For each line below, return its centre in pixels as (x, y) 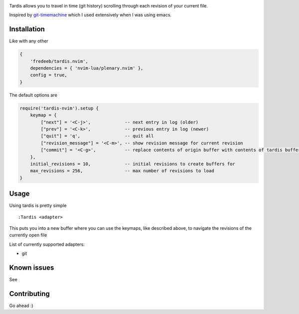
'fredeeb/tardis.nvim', (59, 61)
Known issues (32, 267)
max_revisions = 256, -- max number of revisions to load (122, 171)
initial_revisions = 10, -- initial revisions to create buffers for (133, 164)
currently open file (28, 235)
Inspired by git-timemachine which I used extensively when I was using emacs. (90, 15)
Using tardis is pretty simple (38, 206)
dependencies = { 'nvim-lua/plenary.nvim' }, (87, 68)
